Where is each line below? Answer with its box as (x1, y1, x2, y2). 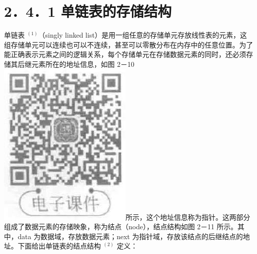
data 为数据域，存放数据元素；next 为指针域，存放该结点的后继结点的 (17, 231, 243, 241)
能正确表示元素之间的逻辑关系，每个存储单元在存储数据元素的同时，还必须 (4, 49, 246, 59)
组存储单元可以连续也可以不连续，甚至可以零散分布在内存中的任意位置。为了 (4, 39, 253, 50)
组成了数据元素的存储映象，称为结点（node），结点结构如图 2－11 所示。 (4, 221, 238, 232)
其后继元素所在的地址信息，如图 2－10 (10, 58, 134, 69)
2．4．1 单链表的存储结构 (4, 1, 172, 21)
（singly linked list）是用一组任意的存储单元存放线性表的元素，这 (38, 30, 247, 40)
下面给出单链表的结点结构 (17, 241, 101, 251)
